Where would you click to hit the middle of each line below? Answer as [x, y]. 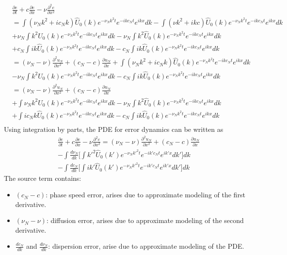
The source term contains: [43, 178]
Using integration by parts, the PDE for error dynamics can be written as [114, 129]
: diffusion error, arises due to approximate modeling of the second [145, 220]
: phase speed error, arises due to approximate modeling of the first [145, 195]
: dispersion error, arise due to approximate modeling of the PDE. [146, 246]
